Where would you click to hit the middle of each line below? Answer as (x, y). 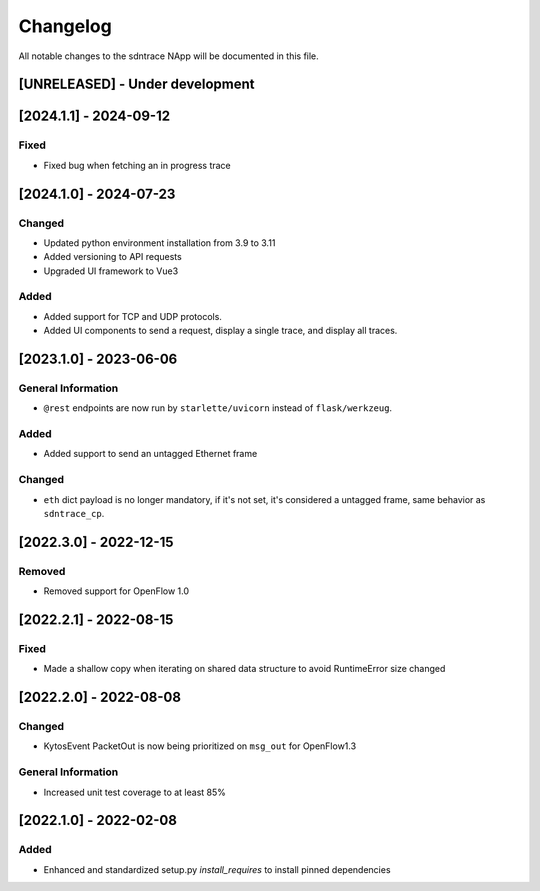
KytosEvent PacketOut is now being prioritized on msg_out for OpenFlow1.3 (200, 746)
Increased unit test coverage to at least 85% (135, 792)
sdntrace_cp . (74, 514)
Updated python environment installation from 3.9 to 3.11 (159, 242)
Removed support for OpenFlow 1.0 (116, 591)
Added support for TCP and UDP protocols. (132, 316)
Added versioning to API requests (112, 257)
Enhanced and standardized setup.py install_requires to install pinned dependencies (217, 869)
